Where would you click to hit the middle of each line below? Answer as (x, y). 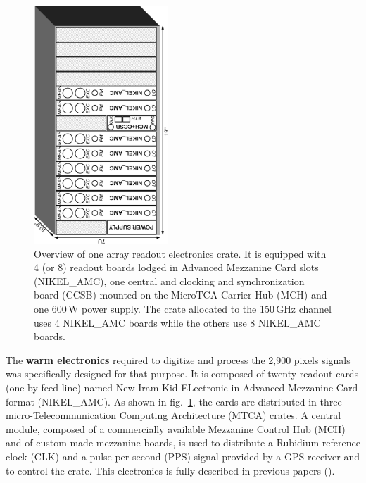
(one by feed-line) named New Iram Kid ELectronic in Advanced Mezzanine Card (182, 387)
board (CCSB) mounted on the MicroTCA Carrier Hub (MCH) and (181, 295)
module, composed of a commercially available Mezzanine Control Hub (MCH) (176, 428)
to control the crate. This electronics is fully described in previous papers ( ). (170, 470)
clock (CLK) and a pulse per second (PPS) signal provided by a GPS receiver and (183, 456)
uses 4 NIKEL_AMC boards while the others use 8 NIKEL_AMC (177, 322)
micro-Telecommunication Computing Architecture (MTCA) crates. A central (173, 415)
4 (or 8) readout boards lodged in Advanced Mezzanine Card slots (176, 267)
